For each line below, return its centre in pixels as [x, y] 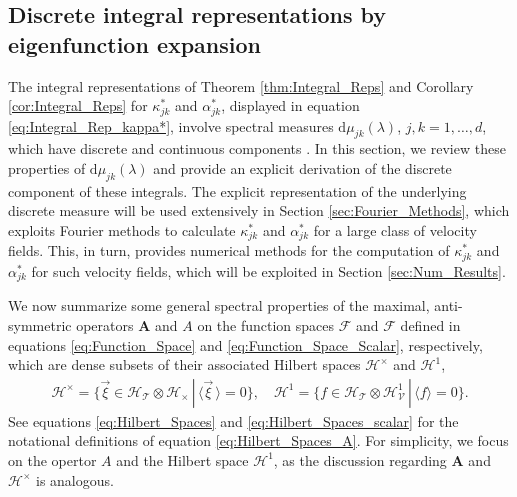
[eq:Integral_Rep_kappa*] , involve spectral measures [171, 125]
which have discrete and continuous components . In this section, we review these [257, 148]
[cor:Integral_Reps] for [78, 105]
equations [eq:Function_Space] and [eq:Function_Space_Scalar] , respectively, [245, 344]
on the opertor [52, 459]
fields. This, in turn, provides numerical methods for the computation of [229, 250]
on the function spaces [266, 324]
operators [105, 324]
